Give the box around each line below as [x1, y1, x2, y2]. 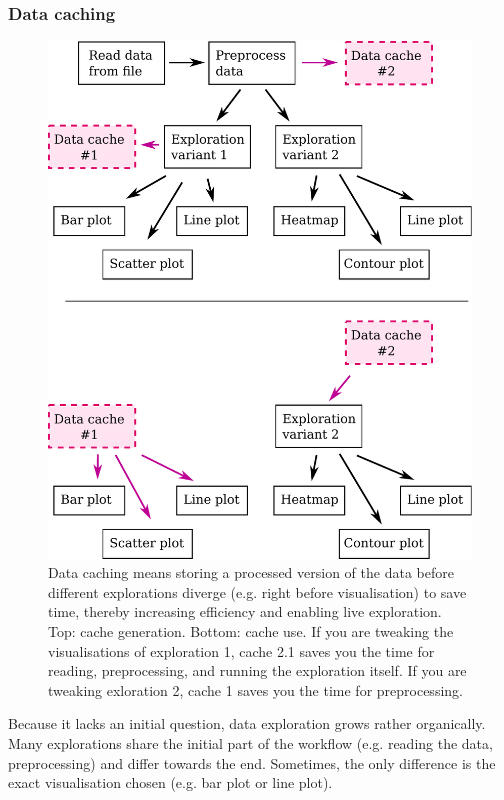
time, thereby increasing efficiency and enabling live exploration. [48, 601, 442, 622]
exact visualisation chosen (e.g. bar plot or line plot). [8, 772, 333, 793]
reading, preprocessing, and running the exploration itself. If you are [48, 660, 467, 681]
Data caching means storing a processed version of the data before [48, 562, 454, 583]
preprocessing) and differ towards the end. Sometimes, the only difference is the [8, 752, 496, 773]
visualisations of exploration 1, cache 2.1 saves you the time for [48, 640, 435, 661]
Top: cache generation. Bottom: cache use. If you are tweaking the [48, 621, 454, 642]
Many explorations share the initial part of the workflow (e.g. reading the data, [8, 733, 493, 754]
